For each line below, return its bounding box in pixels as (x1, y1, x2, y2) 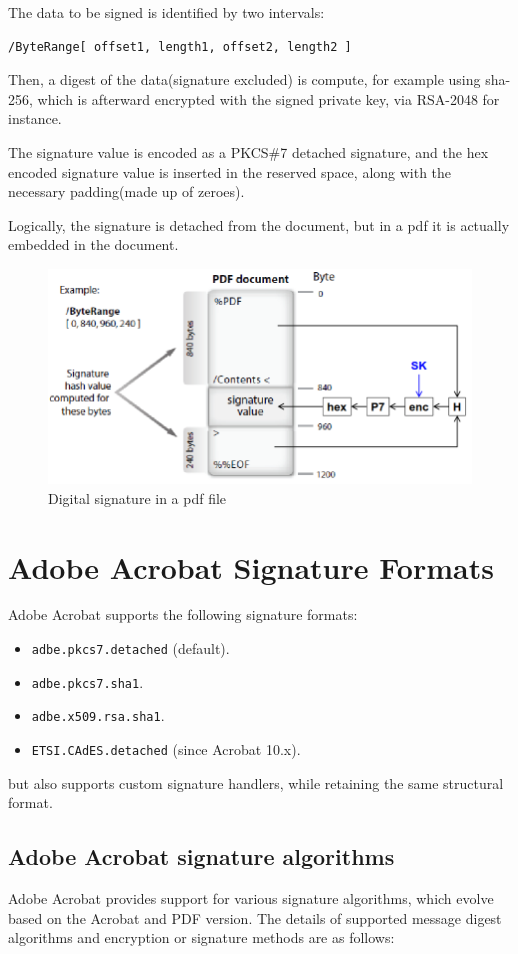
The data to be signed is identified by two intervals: (8, 2, 325, 22)
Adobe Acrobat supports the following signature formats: (8, 604, 358, 625)
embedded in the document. (8, 234, 179, 255)
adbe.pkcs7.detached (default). (31, 638, 230, 659)
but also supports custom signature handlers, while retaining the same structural (8, 772, 504, 793)
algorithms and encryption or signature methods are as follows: (8, 927, 395, 948)
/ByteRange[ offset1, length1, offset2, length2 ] (8, 39, 352, 54)
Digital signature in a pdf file (48, 487, 227, 508)
